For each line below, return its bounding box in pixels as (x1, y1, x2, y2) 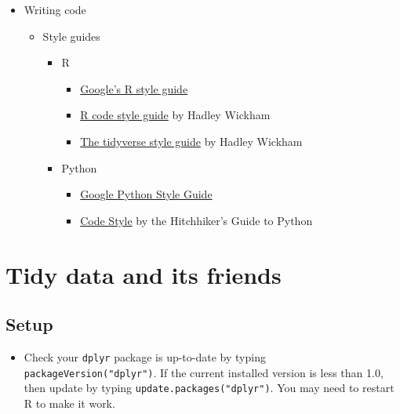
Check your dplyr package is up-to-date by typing (24, 348, 266, 365)
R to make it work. (24, 394, 115, 411)
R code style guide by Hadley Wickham (80, 107, 271, 123)
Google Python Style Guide (80, 186, 213, 202)
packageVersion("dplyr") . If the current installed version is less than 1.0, (24, 364, 384, 380)
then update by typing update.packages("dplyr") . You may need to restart (24, 379, 395, 396)
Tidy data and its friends (5, 258, 282, 290)
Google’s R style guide (80, 80, 188, 96)
